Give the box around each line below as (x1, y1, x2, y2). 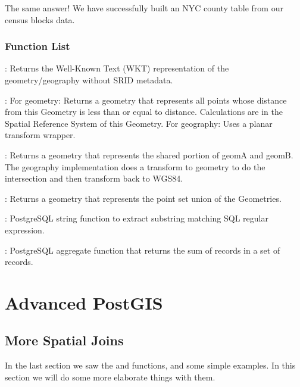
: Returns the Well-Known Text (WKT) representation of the (5, 62, 229, 74)
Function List (5, 39, 70, 54)
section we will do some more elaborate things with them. (5, 370, 215, 383)
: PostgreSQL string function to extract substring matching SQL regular (5, 212, 268, 224)
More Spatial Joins (5, 331, 124, 349)
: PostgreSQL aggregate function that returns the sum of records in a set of (5, 244, 280, 256)
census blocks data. (5, 13, 75, 26)
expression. (5, 223, 45, 236)
